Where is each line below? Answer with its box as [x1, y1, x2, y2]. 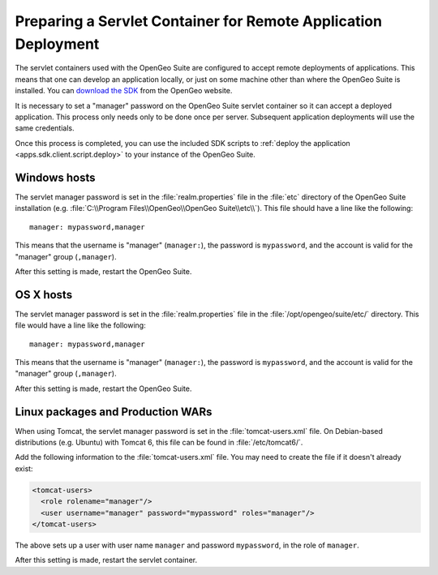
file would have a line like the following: [15, 320, 146, 330]
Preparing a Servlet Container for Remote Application [15, 12, 383, 30]
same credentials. [15, 123, 75, 133]
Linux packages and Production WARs [15, 405, 213, 418]
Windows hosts [15, 170, 96, 184]
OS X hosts [15, 288, 73, 302]
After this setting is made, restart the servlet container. [15, 556, 198, 565]
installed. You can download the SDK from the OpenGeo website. [15, 86, 233, 96]
